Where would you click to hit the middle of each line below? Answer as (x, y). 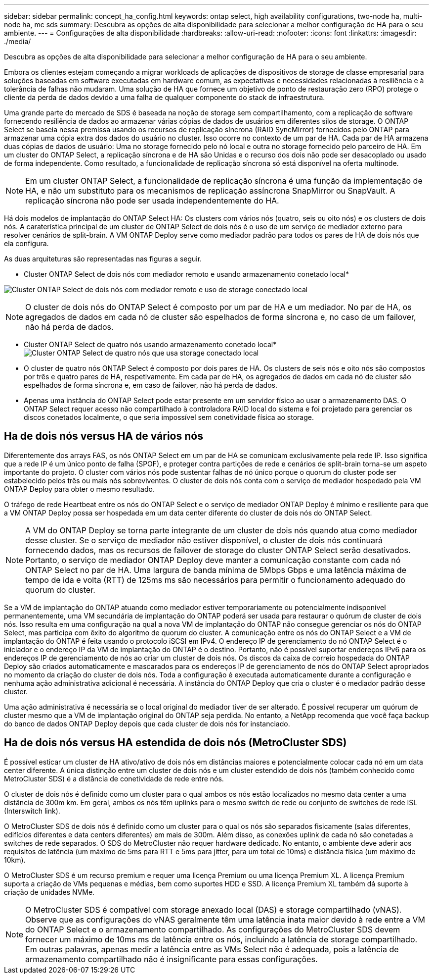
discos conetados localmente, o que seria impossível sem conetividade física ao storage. (169, 417)
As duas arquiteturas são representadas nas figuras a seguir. (103, 259)
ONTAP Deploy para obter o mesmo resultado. (79, 489)
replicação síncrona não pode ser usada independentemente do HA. (152, 201)
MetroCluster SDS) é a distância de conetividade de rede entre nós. (114, 778)
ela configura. (26, 243)
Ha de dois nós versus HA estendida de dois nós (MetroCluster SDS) (175, 743)
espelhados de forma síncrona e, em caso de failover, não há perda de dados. (151, 385)
